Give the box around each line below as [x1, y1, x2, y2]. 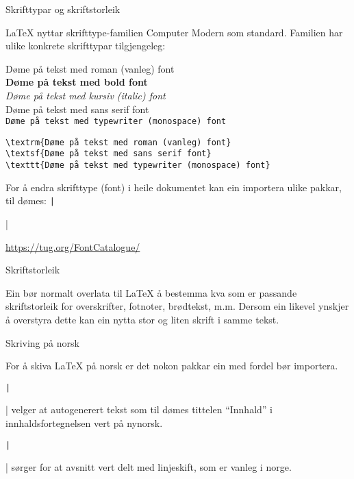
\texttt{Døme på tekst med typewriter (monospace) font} [5, 160, 270, 171]
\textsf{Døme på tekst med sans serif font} [5, 149, 212, 159]
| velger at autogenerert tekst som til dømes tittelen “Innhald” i [5, 402, 273, 417]
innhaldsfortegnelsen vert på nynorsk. [5, 416, 163, 430]
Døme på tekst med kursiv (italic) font [5, 88, 166, 102]
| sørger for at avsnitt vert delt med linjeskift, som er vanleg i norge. [5, 460, 292, 474]
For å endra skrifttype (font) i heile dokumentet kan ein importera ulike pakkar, [5, 180, 342, 194]
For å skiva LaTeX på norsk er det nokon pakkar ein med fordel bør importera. [5, 358, 338, 373]
